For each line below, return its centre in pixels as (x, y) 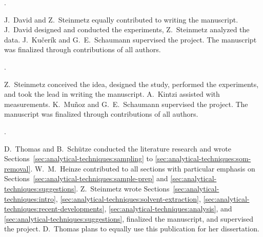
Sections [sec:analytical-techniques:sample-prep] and (86, 178)
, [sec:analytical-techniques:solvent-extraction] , (128, 198)
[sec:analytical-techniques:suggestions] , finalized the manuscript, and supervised (129, 218)
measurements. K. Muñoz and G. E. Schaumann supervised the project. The (126, 104)
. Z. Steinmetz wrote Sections (123, 188)
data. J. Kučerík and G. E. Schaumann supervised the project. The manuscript (130, 39)
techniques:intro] (30, 198)
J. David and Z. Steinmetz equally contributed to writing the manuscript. (121, 19)
